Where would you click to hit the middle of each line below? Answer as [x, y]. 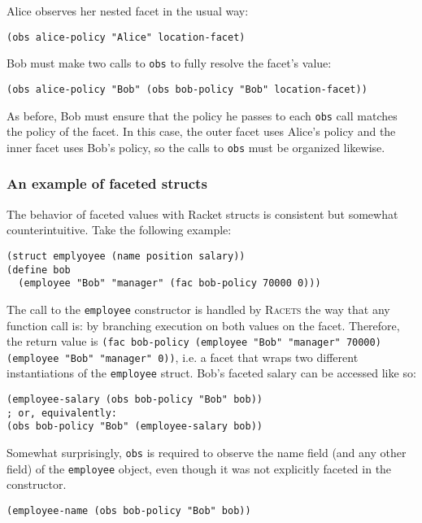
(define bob [39, 270]
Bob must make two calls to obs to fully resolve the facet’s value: [169, 63]
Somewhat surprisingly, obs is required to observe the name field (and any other [207, 453]
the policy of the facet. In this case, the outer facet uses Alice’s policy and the [201, 131]
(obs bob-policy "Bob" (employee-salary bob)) [135, 427]
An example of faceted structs [107, 183]
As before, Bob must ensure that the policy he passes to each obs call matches [202, 115]
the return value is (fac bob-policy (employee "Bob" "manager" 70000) [194, 341]
